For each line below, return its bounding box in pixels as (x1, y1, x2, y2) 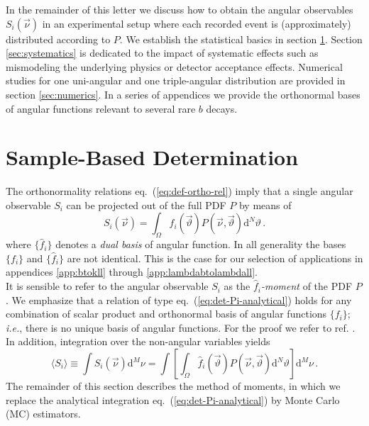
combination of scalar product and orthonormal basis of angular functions (6, 306, 327, 321)
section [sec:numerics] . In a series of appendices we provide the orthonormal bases (6, 86, 360, 101)
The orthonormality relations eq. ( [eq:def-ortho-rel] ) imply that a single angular (6, 184, 353, 198)
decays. (206, 101, 238, 116)
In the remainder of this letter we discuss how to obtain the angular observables (6, 2, 353, 16)
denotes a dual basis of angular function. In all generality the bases (55, 237, 346, 252)
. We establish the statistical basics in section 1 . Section (119, 31, 363, 46)
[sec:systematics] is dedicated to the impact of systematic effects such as (6, 45, 319, 60)
